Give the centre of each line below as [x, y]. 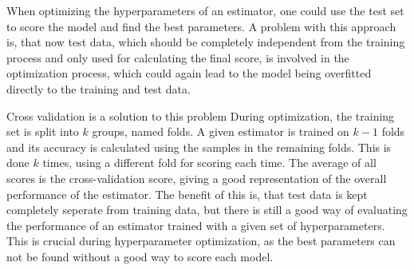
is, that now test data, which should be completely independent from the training [206, 42]
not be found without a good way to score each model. [140, 256]
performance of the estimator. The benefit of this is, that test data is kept [187, 194]
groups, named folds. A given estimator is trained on [221, 131]
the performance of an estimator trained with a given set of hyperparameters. [196, 225]
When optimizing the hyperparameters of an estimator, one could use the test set [205, 10]
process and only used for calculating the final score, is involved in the [178, 57]
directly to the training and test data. [99, 88]
